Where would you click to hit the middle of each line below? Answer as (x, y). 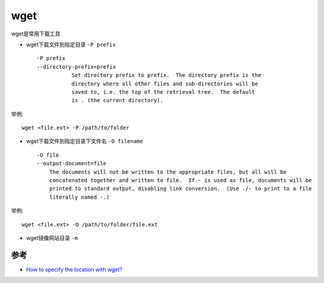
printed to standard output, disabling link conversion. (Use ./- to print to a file (180, 189)
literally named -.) (79, 197)
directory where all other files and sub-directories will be (165, 84)
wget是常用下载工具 (36, 34)
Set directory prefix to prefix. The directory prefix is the (166, 75)
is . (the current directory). (117, 100)
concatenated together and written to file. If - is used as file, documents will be (180, 181)
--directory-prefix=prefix (76, 67)
